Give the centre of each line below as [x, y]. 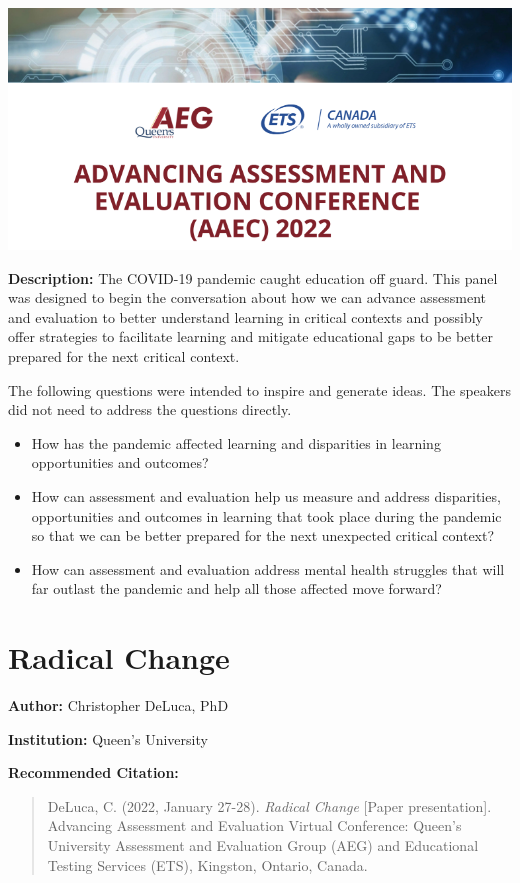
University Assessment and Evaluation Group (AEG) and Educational [263, 845]
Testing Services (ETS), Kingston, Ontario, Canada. [207, 864]
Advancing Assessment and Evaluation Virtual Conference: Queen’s [254, 825]
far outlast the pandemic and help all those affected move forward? [236, 588]
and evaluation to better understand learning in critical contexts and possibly [245, 316]
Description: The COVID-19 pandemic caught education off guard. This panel [253, 277]
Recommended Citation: [93, 772]
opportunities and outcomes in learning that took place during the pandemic [266, 515]
